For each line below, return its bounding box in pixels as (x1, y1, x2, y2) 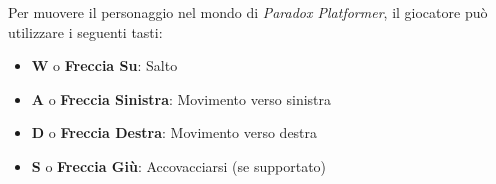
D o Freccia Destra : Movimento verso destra (31, 122, 318, 143)
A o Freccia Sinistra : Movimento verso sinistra (31, 88, 332, 109)
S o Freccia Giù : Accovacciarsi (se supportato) (31, 155, 327, 176)
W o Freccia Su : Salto (31, 55, 178, 76)
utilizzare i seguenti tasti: (8, 21, 163, 42)
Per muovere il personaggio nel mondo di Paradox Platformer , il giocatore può (8, 2, 488, 22)
